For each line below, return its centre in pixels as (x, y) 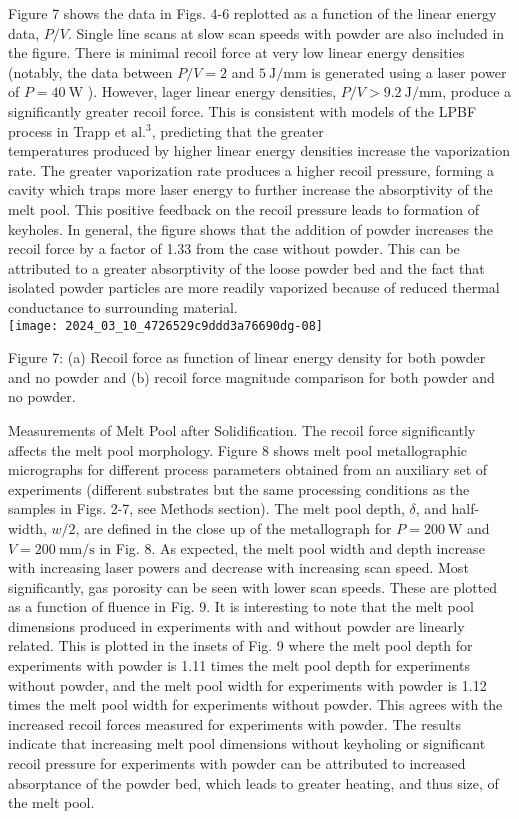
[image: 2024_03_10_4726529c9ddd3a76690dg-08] (165, 325)
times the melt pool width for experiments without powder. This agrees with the (255, 704)
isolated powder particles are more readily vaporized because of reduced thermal (254, 287)
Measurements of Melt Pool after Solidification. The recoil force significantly (242, 429)
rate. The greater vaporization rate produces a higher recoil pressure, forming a (251, 169)
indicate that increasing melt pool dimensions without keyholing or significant (247, 743)
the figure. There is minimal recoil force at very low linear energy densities (236, 52)
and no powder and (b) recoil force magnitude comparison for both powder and (251, 376)
